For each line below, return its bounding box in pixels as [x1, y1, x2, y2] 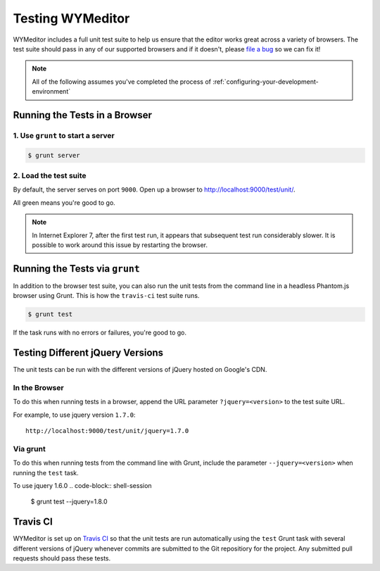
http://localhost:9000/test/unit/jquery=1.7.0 [25, 427, 189, 435]
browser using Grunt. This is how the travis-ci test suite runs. [13, 291, 200, 300]
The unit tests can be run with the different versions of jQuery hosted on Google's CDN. [13, 365, 267, 374]
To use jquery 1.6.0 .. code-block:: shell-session [13, 481, 152, 489]
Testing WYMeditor [13, 11, 130, 26]
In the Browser [13, 382, 64, 392]
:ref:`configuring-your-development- [212, 77, 319, 86]
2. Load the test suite [13, 171, 87, 181]
